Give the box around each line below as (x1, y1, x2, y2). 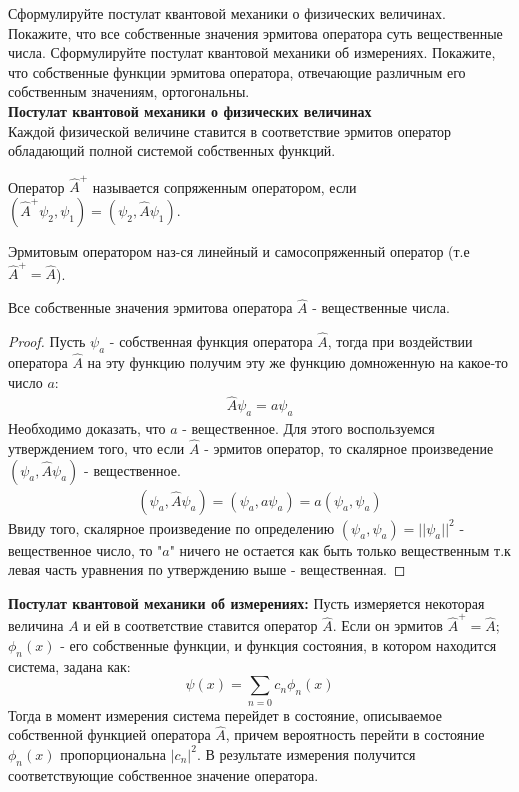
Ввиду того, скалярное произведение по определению (8, 517, 335, 538)
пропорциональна (60, 743, 167, 764)
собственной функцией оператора (8, 724, 211, 745)
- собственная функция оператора (109, 331, 313, 351)
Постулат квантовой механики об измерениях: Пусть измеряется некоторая (8, 592, 485, 613)
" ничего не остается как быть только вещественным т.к (169, 539, 511, 560)
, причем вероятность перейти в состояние (225, 724, 485, 745)
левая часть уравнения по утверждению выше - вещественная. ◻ (8, 559, 406, 580)
